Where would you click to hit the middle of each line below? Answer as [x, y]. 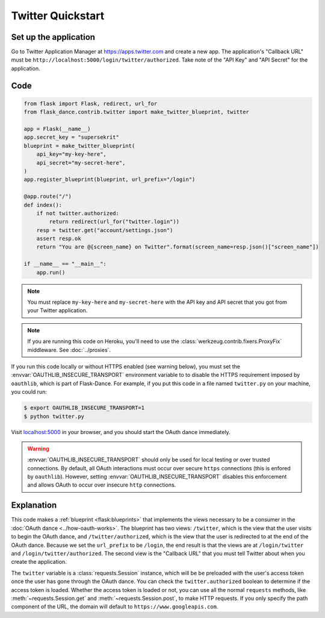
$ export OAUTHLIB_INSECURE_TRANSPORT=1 [84, 408]
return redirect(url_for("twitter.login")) [114, 222]
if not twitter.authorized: [78, 213]
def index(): [43, 205]
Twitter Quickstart [58, 16]
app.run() [51, 272]
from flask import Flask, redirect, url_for [91, 103]
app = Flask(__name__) [57, 129]
